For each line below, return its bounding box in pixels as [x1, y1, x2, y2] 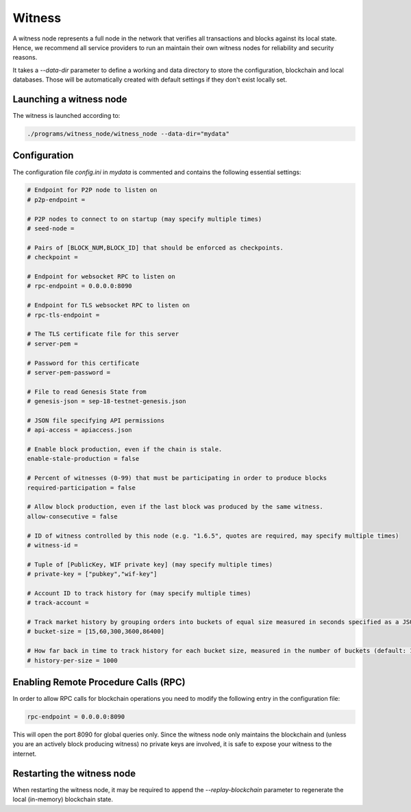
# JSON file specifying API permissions [27, 416, 164, 425]
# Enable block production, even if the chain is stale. [27, 446, 223, 453]
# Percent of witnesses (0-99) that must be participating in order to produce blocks [27, 474, 327, 482]
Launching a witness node [12, 93, 127, 105]
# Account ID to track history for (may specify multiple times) [27, 589, 251, 597]
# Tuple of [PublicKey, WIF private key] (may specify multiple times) [27, 560, 273, 569]
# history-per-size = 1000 [27, 656, 118, 665]
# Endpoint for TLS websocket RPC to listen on [27, 302, 190, 309]
